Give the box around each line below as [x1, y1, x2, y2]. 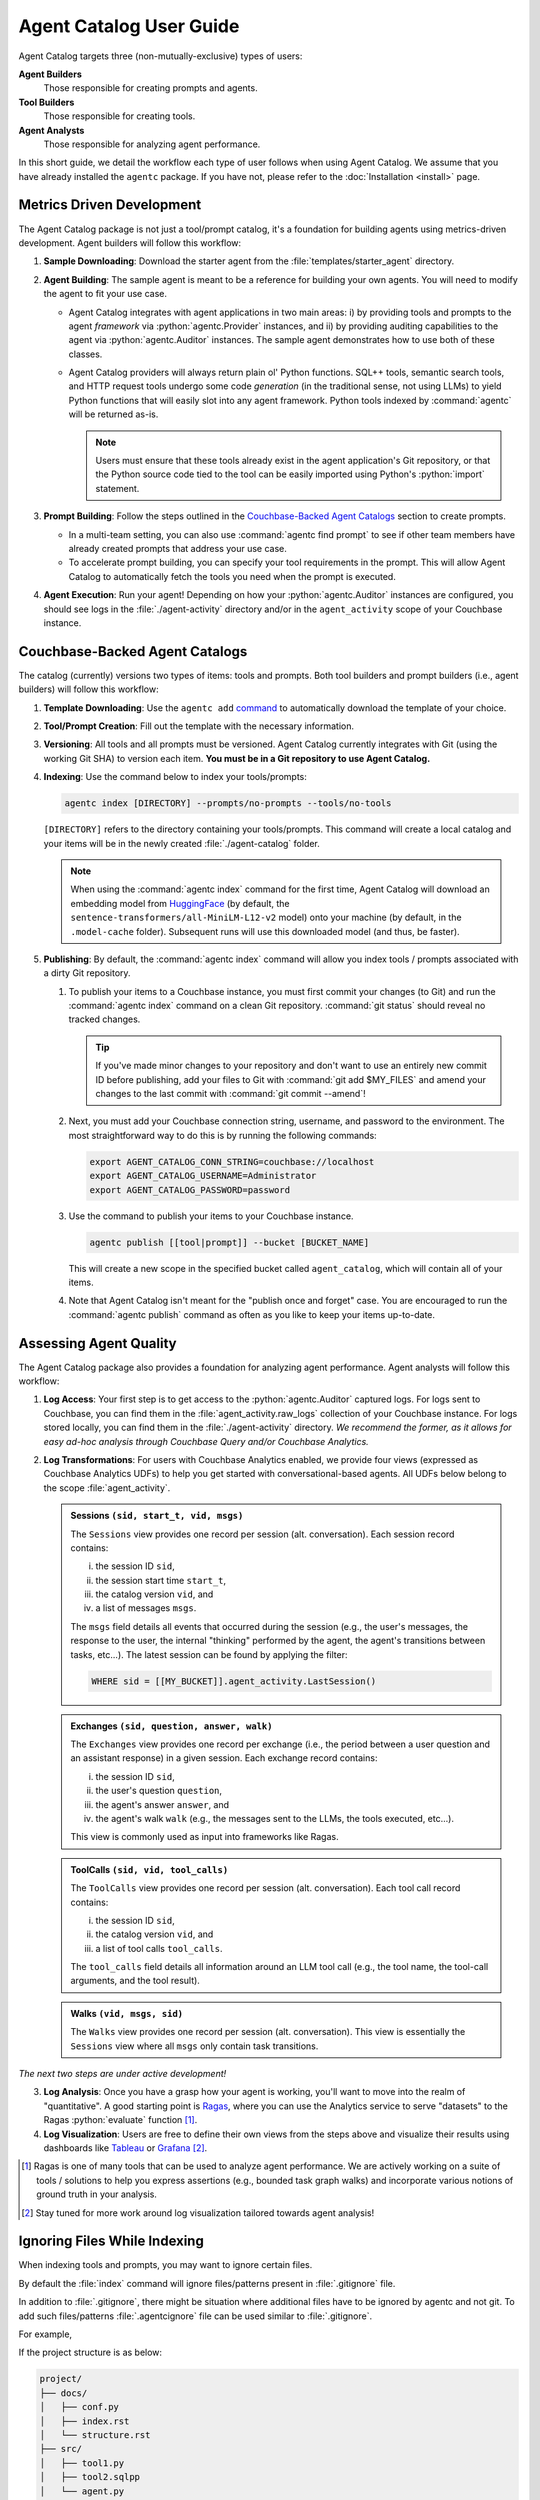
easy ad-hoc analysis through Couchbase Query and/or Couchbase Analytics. [43, 1435, 369, 1447]
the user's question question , [95, 1785, 223, 1797]
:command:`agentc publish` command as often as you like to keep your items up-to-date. [68, 1308, 435, 1320]
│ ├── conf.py [39, 2401, 120, 2413]
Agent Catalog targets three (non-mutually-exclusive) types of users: [18, 50, 303, 62]
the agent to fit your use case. [43, 288, 168, 300]
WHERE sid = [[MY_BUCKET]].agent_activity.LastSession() [91, 1675, 377, 1687]
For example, [18, 2328, 73, 2340]
